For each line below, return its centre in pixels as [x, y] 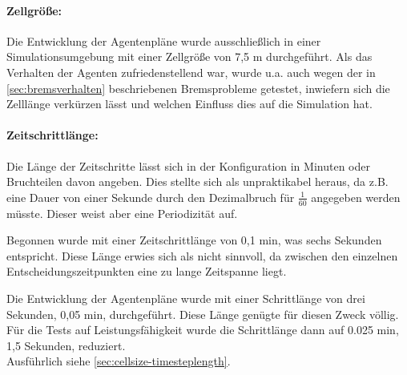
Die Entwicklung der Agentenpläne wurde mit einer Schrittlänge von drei [186, 298]
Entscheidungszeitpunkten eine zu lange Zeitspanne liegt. [147, 271]
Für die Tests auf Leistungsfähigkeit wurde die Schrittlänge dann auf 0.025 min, [203, 330]
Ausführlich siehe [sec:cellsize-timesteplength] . [119, 361]
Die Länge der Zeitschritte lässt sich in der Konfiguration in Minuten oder [188, 165]
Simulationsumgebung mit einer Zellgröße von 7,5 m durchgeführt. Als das [189, 56]
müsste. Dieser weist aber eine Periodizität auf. [122, 213]
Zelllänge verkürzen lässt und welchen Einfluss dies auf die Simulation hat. [189, 104]
